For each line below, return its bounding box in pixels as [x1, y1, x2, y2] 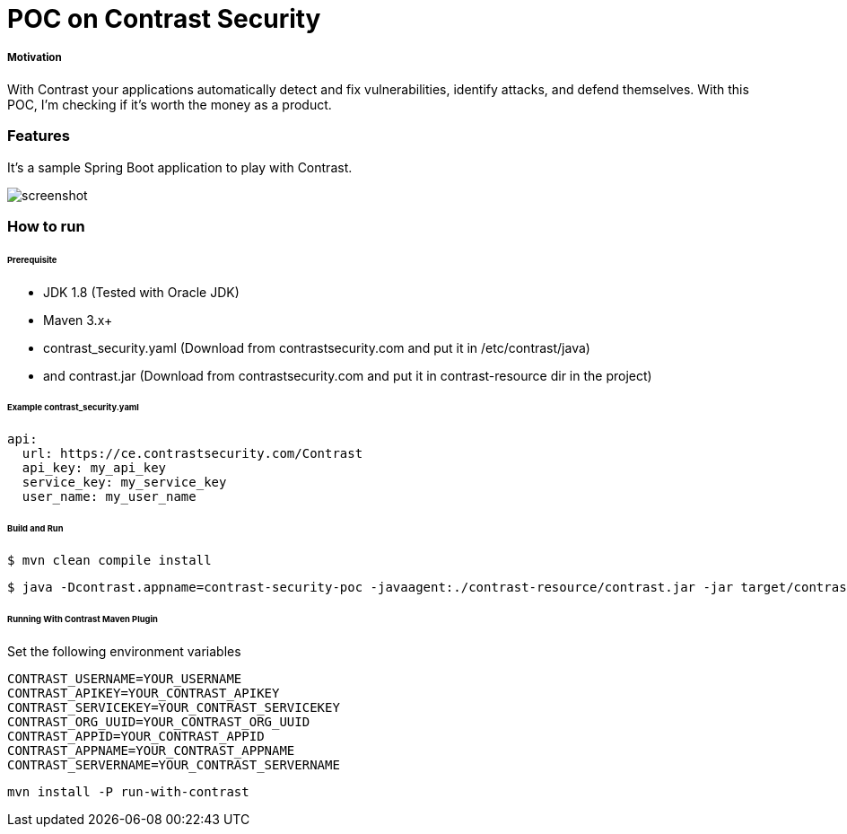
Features [7, 127, 70, 145]
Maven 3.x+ [43, 312, 113, 328]
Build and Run [7, 523, 64, 534]
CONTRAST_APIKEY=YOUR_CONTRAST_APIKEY [7, 685, 280, 700]
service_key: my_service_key [22, 475, 227, 490]
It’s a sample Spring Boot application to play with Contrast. [7, 159, 353, 175]
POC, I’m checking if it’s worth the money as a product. [7, 96, 332, 112]
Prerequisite [7, 254, 57, 265]
